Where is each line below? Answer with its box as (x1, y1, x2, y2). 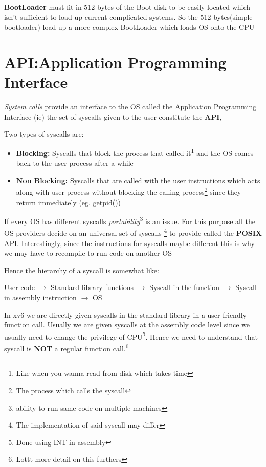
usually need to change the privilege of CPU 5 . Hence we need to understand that (4, 329, 258, 342)
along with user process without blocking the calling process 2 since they (16, 185, 241, 197)
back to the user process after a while (16, 158, 134, 168)
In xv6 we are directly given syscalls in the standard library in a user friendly (4, 309, 247, 320)
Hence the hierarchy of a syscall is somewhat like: (4, 264, 159, 275)
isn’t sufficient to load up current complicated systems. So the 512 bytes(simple (4, 11, 253, 22)
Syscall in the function (149, 282, 220, 293)
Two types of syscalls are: (4, 128, 84, 139)
